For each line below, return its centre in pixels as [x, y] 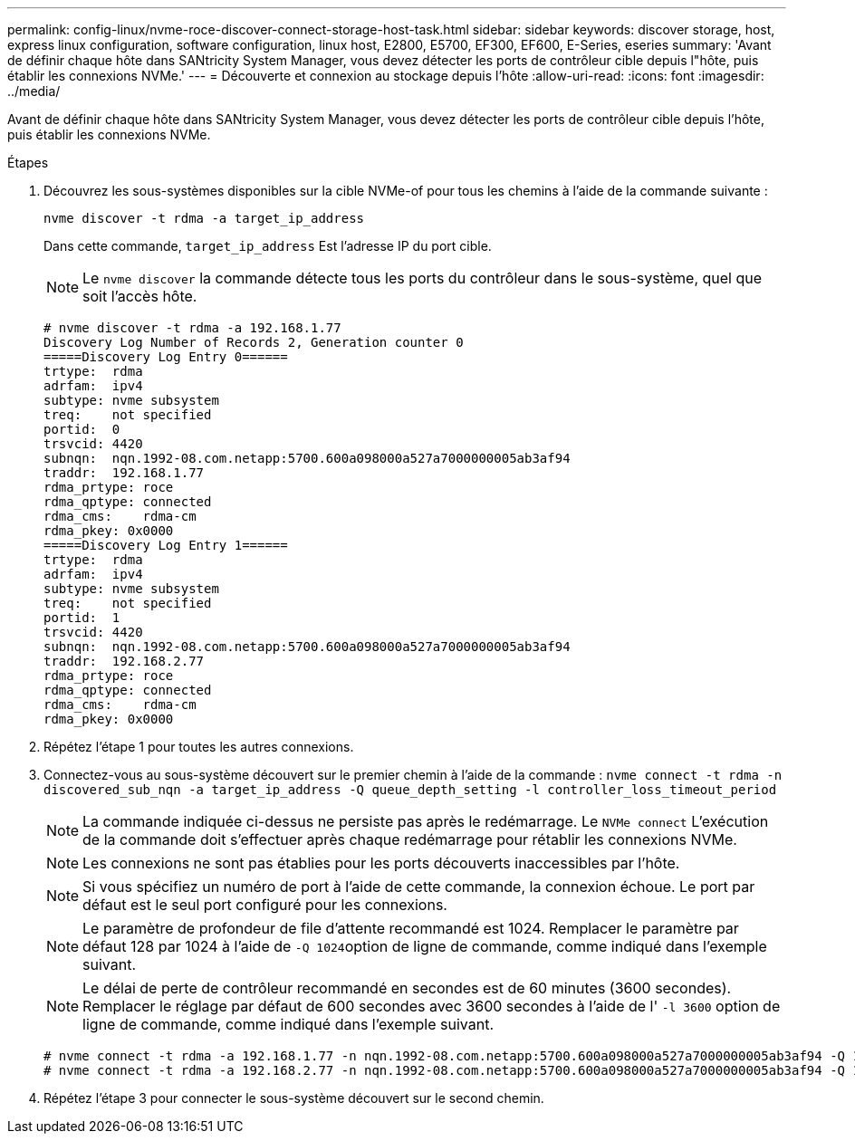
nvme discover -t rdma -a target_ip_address [204, 218]
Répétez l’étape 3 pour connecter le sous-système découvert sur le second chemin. [294, 1098]
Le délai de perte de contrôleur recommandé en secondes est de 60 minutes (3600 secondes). [407, 988]
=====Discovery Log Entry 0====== [166, 357]
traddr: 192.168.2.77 [124, 661]
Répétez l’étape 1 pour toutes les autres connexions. [199, 747]
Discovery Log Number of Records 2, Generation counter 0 [254, 342]
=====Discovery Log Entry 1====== [166, 545]
